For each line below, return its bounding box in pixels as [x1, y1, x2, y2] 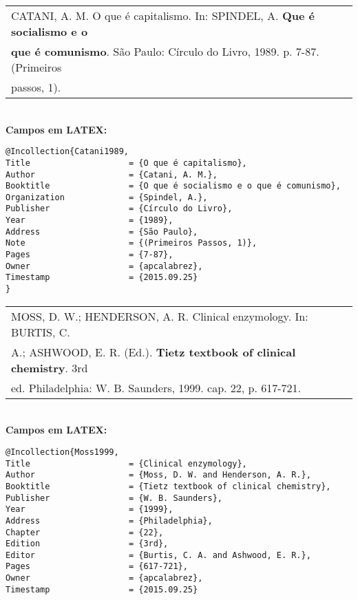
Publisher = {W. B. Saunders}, [6, 493, 222, 503]
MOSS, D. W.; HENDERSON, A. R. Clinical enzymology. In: [11, 308, 308, 324]
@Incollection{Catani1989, [6, 147, 129, 157]
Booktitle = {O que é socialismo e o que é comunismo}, [6, 181, 341, 191]
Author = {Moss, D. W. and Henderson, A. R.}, [6, 470, 311, 480]
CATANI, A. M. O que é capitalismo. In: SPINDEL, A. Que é [11, 8, 315, 23]
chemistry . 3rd [11, 359, 88, 376]
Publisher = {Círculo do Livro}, [6, 204, 233, 214]
